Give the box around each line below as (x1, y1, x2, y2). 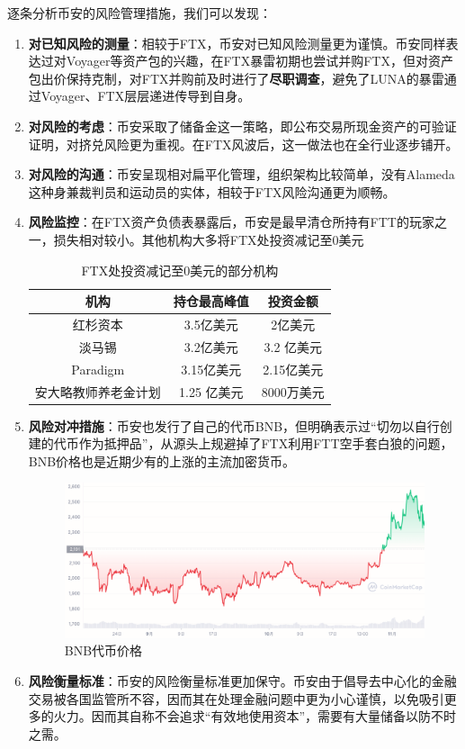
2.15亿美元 (263, 359, 324, 378)
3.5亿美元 (183, 314, 238, 333)
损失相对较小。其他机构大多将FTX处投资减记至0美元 (53, 230, 364, 248)
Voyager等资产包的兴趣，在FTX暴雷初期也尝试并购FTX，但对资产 (66, 51, 453, 70)
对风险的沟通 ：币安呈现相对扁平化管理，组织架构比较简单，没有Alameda (28, 165, 455, 184)
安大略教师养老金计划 (34, 382, 161, 401)
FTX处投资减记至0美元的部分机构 (81, 260, 279, 279)
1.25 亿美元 (179, 382, 244, 401)
